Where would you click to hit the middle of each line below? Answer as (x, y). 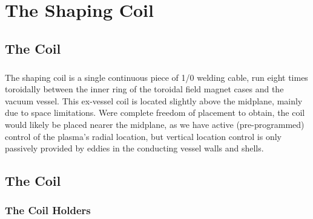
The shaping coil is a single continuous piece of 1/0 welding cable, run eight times (156, 77)
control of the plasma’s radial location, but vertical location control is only (143, 136)
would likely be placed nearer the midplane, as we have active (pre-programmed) (155, 124)
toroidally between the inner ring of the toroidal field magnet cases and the (144, 89)
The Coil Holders (48, 210)
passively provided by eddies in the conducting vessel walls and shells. (134, 148)
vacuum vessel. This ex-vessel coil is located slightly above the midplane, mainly (154, 100)
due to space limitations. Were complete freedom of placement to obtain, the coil (155, 113)
